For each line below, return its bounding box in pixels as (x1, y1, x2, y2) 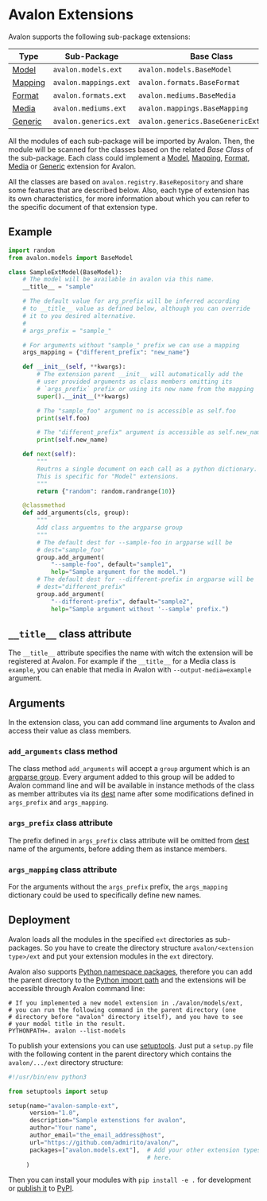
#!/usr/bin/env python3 (8, 1073, 87, 1081)
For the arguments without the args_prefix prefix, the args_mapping (8, 882, 228, 892)
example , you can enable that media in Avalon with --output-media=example (8, 665, 252, 675)
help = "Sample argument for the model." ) (50, 568, 187, 576)
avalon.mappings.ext (52, 78, 131, 87)
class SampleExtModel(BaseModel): (8, 268, 123, 276)
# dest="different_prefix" (37, 583, 126, 591)
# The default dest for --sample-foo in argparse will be (37, 538, 233, 546)
